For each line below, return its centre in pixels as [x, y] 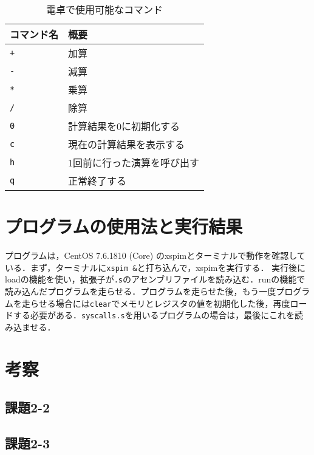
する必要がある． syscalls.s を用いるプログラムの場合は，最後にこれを [154, 315]
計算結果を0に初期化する [124, 126]
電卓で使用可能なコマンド [105, 9]
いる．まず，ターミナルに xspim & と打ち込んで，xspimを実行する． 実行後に [155, 267]
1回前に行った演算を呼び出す [134, 162]
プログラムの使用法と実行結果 [124, 226]
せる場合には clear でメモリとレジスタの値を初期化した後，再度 [164, 303]
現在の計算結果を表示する [127, 144]
